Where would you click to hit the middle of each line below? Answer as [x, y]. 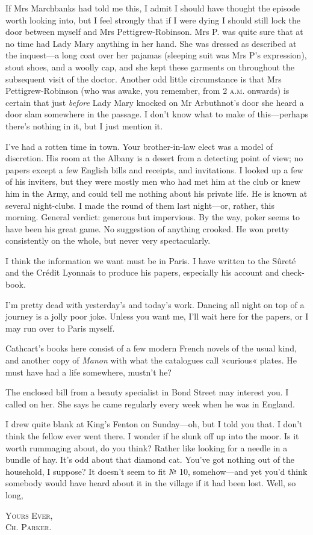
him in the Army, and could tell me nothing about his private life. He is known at [156, 193]
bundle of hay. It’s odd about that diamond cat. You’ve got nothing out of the [150, 459]
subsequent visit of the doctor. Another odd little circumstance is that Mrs [144, 79]
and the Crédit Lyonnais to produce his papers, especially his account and [142, 272]
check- [293, 272]
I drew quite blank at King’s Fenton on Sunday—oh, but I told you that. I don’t [154, 424]
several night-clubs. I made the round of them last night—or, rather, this [140, 205]
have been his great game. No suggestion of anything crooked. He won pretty [147, 228]
